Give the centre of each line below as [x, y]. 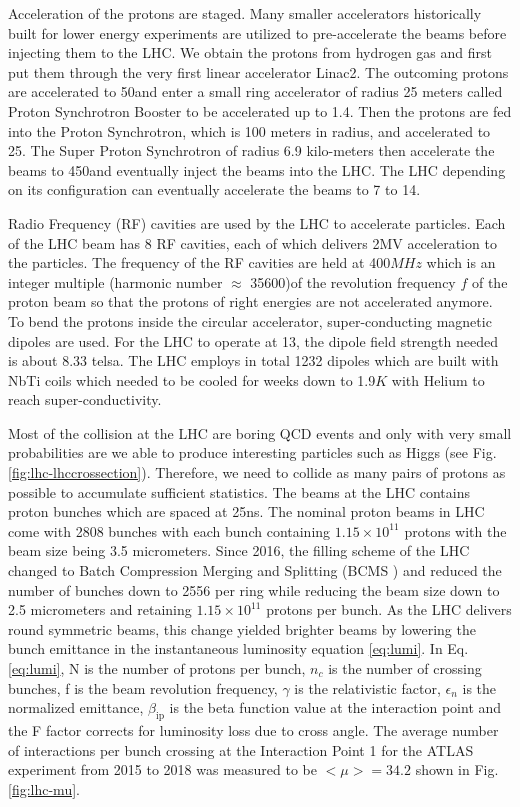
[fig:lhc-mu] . [44, 788]
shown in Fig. [457, 769]
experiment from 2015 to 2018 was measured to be [163, 769]
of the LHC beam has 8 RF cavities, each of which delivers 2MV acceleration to [252, 242]
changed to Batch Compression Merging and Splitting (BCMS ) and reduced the [255, 570]
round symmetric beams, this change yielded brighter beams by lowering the [242, 628]
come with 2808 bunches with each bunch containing [169, 530]
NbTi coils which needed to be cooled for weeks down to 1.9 [192, 379]
